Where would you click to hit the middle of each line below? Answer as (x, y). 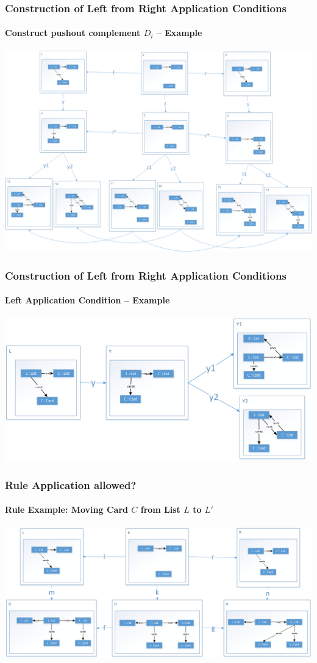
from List (160, 509)
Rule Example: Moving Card (66, 509)
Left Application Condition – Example (87, 300)
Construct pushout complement (73, 33)
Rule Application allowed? (71, 484)
